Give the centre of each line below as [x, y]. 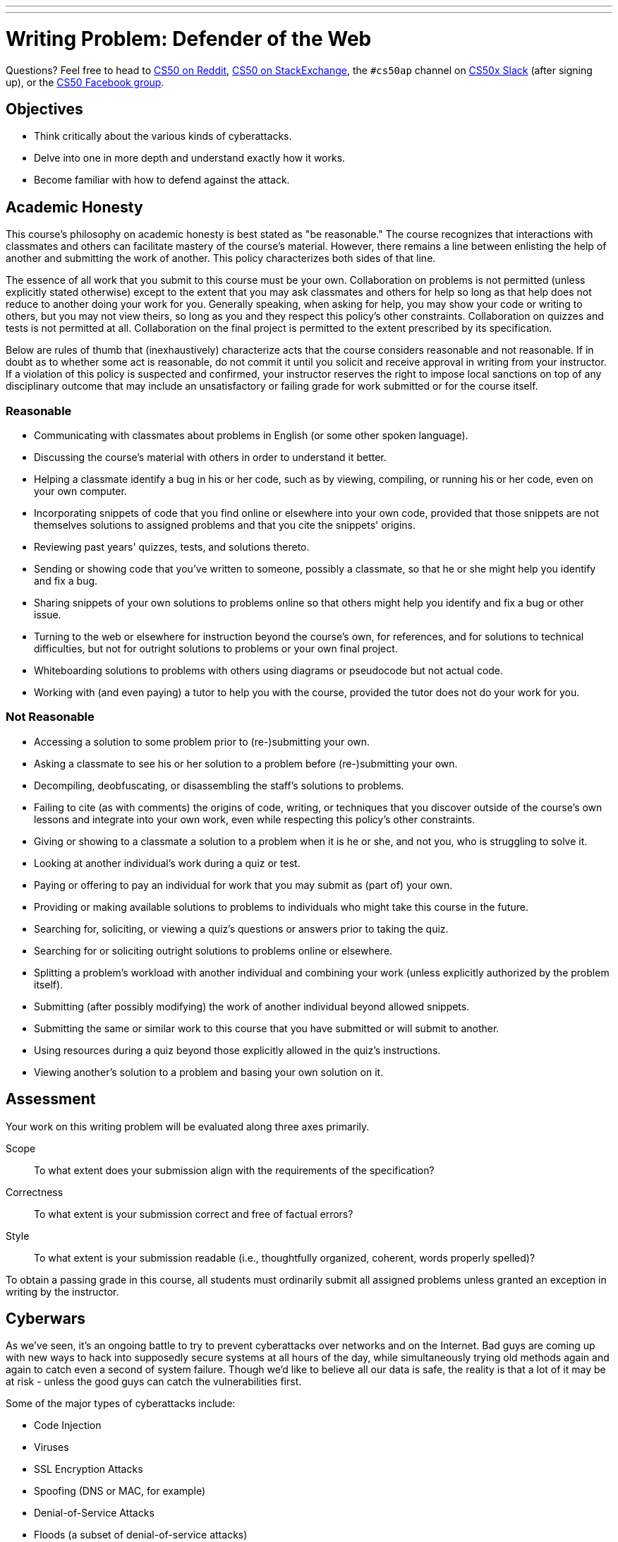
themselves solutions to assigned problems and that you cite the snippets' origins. [225, 525]
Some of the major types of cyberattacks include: [121, 1404]
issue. [48, 614]
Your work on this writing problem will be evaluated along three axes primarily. [188, 1126]
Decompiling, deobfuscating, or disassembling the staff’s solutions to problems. [219, 785]
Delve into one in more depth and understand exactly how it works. [190, 158]
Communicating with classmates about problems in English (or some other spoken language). [251, 435]
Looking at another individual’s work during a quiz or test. [167, 863]
